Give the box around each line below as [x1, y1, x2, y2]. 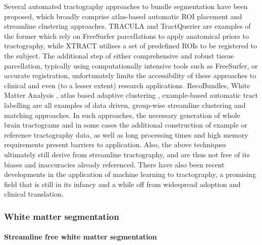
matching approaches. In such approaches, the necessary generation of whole [4, 109, 240, 120]
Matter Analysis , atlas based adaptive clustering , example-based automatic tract [4, 90, 258, 100]
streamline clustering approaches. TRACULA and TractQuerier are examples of [4, 21, 251, 31]
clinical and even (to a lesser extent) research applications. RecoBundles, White [4, 80, 250, 90]
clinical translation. [4, 189, 64, 199]
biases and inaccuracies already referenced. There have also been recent [4, 159, 225, 169]
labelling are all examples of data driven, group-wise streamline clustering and [4, 99, 246, 110]
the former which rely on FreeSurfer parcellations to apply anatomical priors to [4, 30, 249, 41]
